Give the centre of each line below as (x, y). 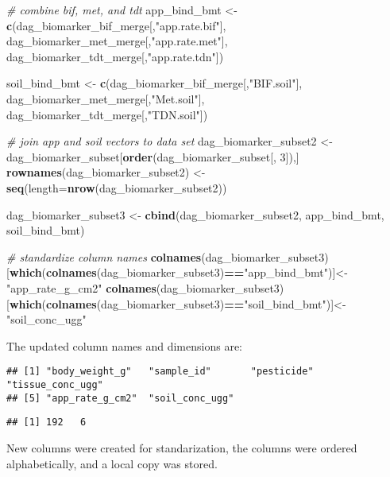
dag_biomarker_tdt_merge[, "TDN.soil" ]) (107, 114)
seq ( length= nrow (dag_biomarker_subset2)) (117, 187)
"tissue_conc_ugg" (55, 384)
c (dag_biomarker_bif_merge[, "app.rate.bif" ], (116, 25)
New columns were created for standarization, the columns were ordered (182, 447)
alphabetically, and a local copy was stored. (112, 463)
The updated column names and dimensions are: (124, 345)
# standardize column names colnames (104, 256)
